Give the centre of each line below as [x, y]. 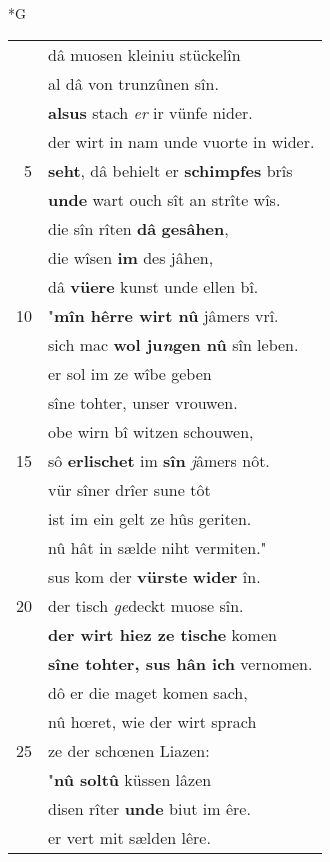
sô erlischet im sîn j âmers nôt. [159, 460]
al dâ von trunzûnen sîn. [133, 83]
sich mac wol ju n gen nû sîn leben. [173, 344]
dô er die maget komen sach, [148, 692]
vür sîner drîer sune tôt [129, 489]
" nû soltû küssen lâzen [130, 779]
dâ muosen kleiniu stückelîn [144, 54]
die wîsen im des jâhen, [131, 257]
